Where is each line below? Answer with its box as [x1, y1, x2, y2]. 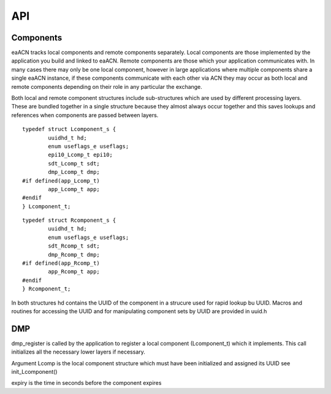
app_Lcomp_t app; [48, 186, 101, 192]
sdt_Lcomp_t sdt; [48, 160, 101, 167]
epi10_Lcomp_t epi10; [48, 151, 113, 159]
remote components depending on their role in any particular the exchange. [11, 83, 202, 90]
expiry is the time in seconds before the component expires [11, 379, 162, 387]
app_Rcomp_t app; [48, 268, 101, 275]
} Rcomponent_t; [22, 286, 71, 292]
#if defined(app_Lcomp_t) [22, 177, 101, 184]
